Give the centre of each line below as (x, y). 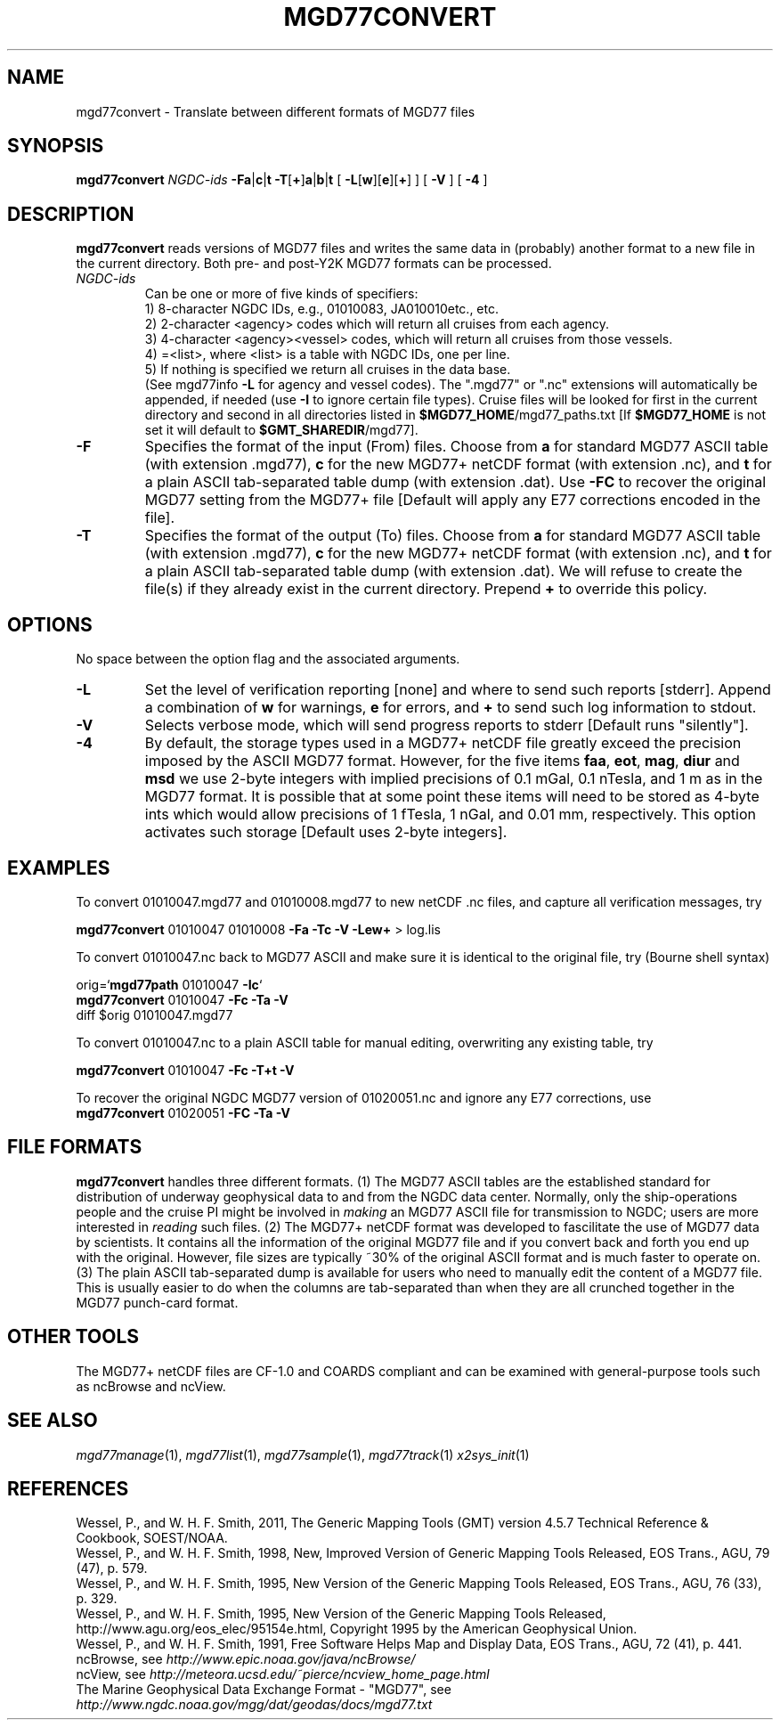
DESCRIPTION (71, 214)
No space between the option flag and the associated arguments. (268, 659)
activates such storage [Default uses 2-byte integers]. (326, 832)
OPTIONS (50, 624)
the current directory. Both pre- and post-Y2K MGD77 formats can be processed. (314, 264)
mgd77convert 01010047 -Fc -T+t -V (185, 1070)
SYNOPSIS (56, 146)
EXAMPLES (59, 868)
